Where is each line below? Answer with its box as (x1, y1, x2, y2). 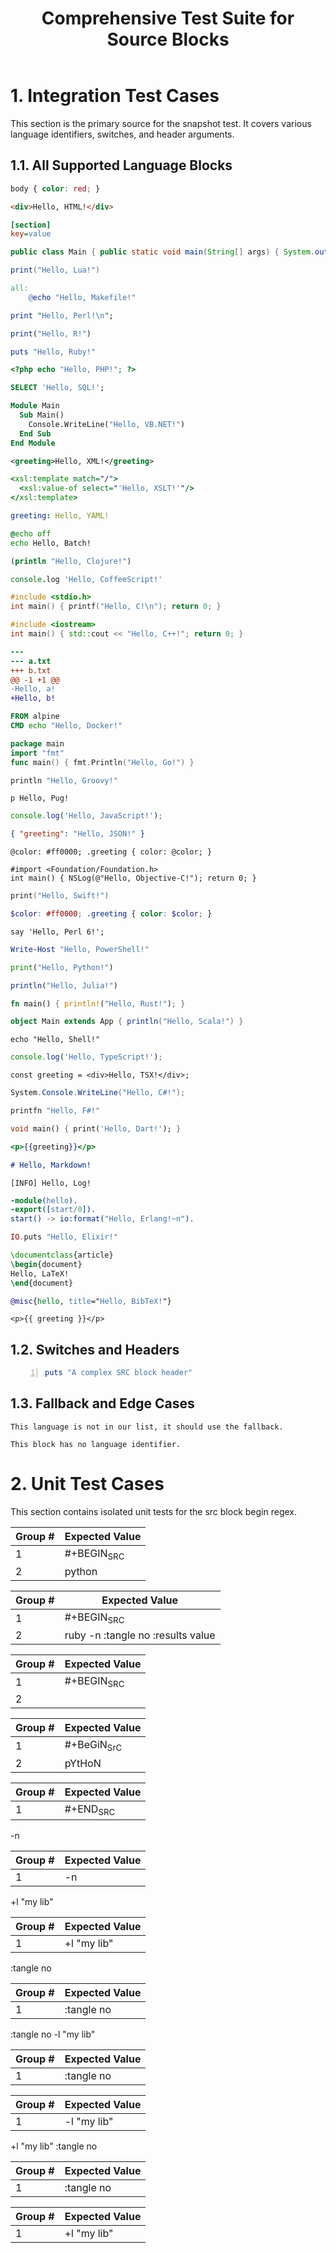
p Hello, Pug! (10, 793, 70, 804)
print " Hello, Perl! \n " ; (10, 310, 114, 321)
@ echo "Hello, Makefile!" (28, 292, 137, 302)
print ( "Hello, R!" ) (10, 328, 92, 339)
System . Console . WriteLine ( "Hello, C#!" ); (10, 1088, 186, 1098)
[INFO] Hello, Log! (10, 1178, 92, 1188)
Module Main (10, 401, 60, 411)
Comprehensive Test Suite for (41, 7, 295, 30)
